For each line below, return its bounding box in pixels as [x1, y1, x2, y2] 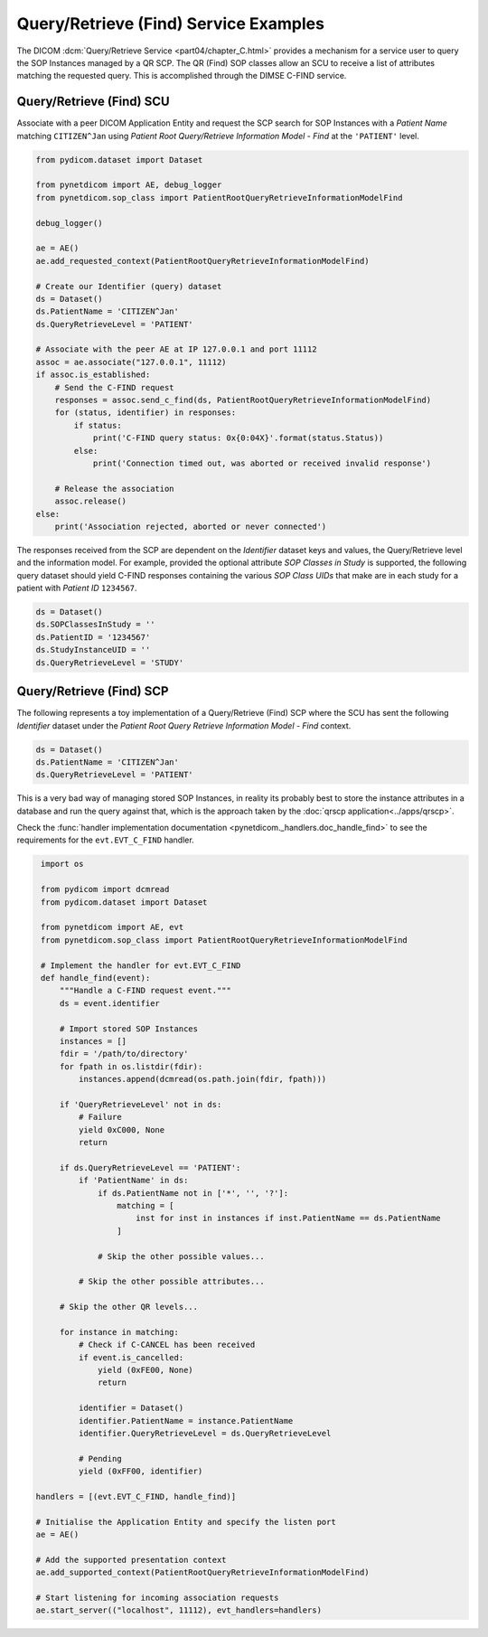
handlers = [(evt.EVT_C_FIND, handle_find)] [35, 1491, 237, 1501]
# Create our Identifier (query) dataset [35, 281, 222, 291]
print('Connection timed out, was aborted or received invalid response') [92, 457, 432, 468]
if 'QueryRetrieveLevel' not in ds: [59, 1099, 222, 1109]
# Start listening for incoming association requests [35, 1593, 279, 1604]
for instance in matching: [59, 1327, 180, 1337]
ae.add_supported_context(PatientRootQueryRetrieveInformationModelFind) [35, 1567, 370, 1577]
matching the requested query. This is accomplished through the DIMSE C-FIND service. [16, 71, 347, 81]
